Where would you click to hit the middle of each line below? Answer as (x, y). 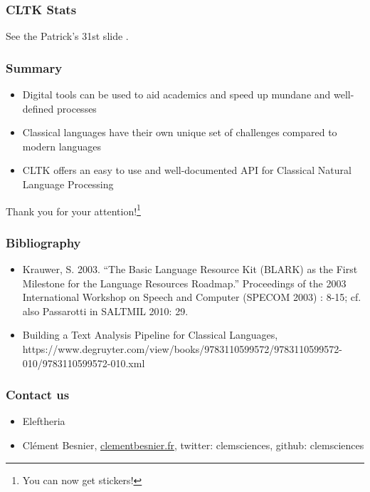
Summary (34, 67)
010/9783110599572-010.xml (84, 363)
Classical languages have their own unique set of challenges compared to (180, 132)
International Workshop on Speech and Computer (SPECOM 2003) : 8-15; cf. (192, 297)
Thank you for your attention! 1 (73, 210)
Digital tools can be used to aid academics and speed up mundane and (176, 94)
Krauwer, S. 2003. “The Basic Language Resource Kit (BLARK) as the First (190, 269)
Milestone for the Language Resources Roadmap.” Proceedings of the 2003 (184, 283)
